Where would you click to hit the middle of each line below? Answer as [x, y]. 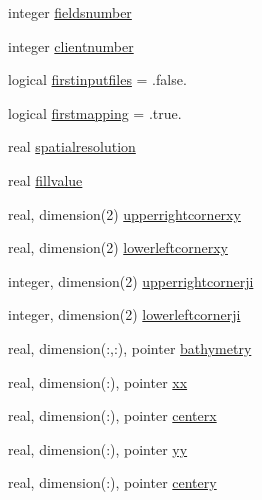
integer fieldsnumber [70, 12]
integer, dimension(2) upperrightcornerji [131, 280]
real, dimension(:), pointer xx [98, 381]
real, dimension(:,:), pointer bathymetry [130, 347]
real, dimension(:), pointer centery [112, 482]
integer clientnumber [71, 45]
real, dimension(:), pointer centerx [112, 415]
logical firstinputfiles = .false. [97, 79]
